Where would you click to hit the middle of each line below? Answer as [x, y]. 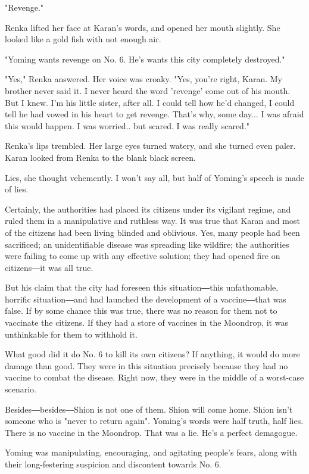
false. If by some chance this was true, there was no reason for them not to [141, 311]
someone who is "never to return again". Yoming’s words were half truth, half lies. [154, 421]
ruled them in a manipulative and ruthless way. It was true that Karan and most [152, 221]
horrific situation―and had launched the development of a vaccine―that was [146, 299]
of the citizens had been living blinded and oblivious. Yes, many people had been [152, 232]
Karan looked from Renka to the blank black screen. [100, 157]
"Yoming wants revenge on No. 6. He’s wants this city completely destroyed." [145, 59]
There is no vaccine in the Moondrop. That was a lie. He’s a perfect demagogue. [151, 432]
